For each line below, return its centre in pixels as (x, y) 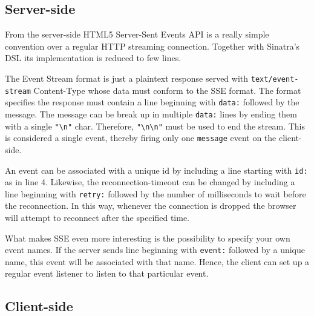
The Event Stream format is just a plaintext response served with (127, 78)
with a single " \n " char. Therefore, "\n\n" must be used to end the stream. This (155, 126)
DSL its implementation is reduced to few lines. (93, 58)
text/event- (275, 79)
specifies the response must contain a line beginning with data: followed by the (152, 102)
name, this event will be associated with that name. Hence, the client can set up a (157, 261)
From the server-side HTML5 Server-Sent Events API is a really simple (137, 34)
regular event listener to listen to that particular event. (107, 273)
